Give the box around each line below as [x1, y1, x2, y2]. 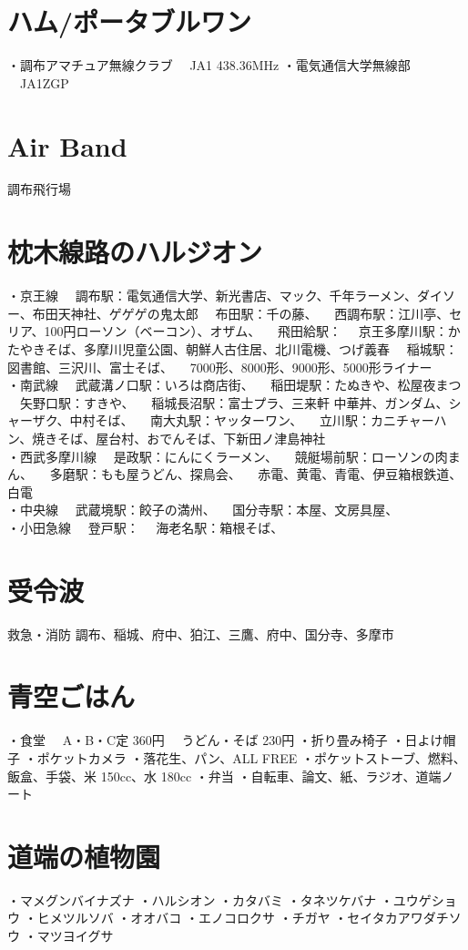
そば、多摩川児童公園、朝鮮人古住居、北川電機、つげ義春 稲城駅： [45, 339, 458, 358]
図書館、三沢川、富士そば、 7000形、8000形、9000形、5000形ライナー [7, 357, 432, 376]
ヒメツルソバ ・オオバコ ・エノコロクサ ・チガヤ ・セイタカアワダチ [36, 908, 449, 927]
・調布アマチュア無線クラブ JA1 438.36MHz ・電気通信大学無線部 [7, 56, 411, 75]
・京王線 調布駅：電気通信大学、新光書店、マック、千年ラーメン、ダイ [7, 286, 443, 305]
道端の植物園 [7, 837, 161, 874]
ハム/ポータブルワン [7, 3, 252, 40]
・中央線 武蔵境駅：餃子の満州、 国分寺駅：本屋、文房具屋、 [7, 500, 399, 519]
